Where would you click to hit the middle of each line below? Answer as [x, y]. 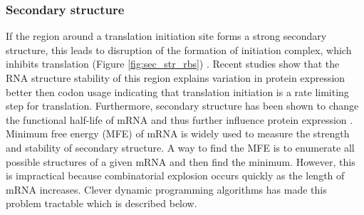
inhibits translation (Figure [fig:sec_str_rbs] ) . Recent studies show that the [173, 64]
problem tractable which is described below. [102, 203]
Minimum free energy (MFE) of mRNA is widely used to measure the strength [178, 133]
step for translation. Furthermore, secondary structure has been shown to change [182, 106]
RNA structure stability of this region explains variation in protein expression [176, 78]
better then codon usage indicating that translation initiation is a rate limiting [177, 91]
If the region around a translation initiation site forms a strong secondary [166, 36]
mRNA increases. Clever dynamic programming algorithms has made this [166, 189]
